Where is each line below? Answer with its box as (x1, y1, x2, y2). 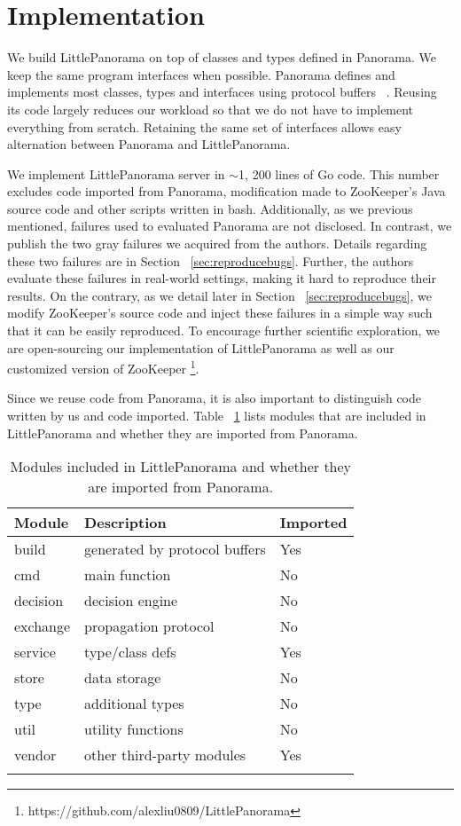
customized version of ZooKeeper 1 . (7, 357, 199, 377)
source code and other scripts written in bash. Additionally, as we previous (7, 199, 413, 217)
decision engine (84, 590, 178, 611)
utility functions (84, 719, 184, 740)
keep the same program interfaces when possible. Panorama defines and (7, 65, 395, 83)
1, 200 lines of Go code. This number (238, 164, 440, 183)
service (14, 641, 56, 663)
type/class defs (84, 641, 176, 663)
